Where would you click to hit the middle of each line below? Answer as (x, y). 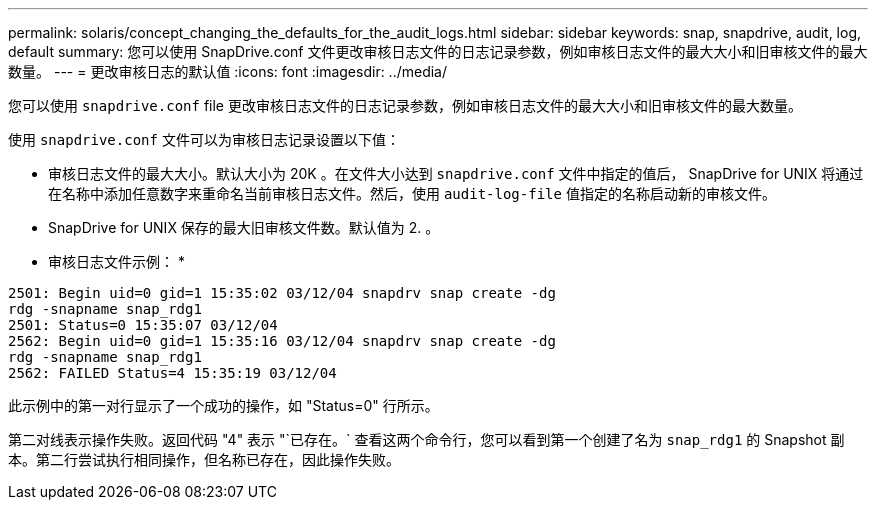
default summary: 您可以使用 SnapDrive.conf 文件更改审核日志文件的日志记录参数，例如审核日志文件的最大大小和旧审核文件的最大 (438, 51)
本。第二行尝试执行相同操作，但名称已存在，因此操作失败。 (204, 459)
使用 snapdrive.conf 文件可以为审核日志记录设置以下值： (204, 139)
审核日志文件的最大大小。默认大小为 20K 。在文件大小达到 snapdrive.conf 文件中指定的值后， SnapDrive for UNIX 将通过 (456, 173)
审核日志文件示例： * (116, 261)
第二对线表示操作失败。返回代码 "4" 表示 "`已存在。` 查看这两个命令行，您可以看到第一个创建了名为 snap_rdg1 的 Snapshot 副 (426, 439)
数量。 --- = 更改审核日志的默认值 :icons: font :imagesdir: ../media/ (228, 71)
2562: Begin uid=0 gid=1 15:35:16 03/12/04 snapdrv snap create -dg (282, 341)
